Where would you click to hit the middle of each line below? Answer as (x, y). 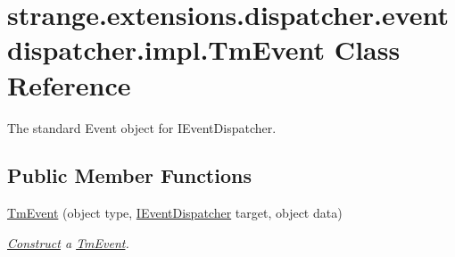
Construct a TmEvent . (68, 242)
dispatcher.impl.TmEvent (166, 50)
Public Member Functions (129, 175)
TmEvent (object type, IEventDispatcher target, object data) (175, 213)
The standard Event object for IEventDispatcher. (142, 127)
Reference (69, 84)
